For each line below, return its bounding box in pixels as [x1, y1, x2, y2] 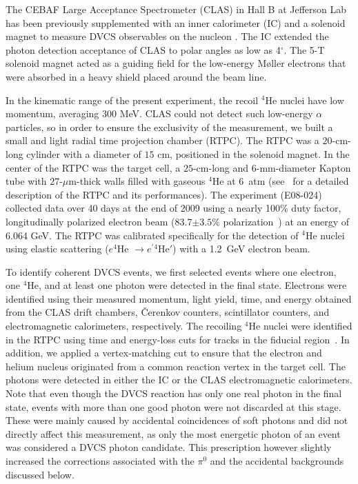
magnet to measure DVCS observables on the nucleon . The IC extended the [6, 29, 329, 43]
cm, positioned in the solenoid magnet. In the [157, 146, 350, 161]
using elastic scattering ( [6, 241, 109, 256]
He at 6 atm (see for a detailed [212, 174, 349, 188]
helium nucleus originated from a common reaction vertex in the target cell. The [6, 359, 346, 373]
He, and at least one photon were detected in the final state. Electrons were [27, 278, 347, 292]
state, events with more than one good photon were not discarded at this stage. [6, 399, 341, 414]
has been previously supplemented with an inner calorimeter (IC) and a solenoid [6, 15, 346, 30]
